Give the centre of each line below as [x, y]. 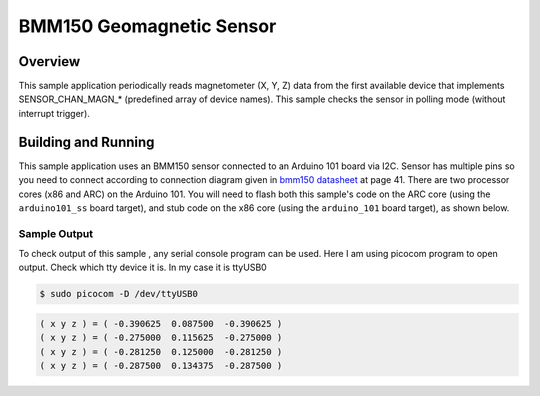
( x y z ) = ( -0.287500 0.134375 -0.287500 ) [161, 366]
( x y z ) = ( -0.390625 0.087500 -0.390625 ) [161, 324]
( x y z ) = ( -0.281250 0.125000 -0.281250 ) [161, 351]
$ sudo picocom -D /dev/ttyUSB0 [119, 294]
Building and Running [86, 141]
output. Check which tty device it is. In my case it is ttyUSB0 [142, 267]
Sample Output [56, 233]
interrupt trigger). [54, 113]
